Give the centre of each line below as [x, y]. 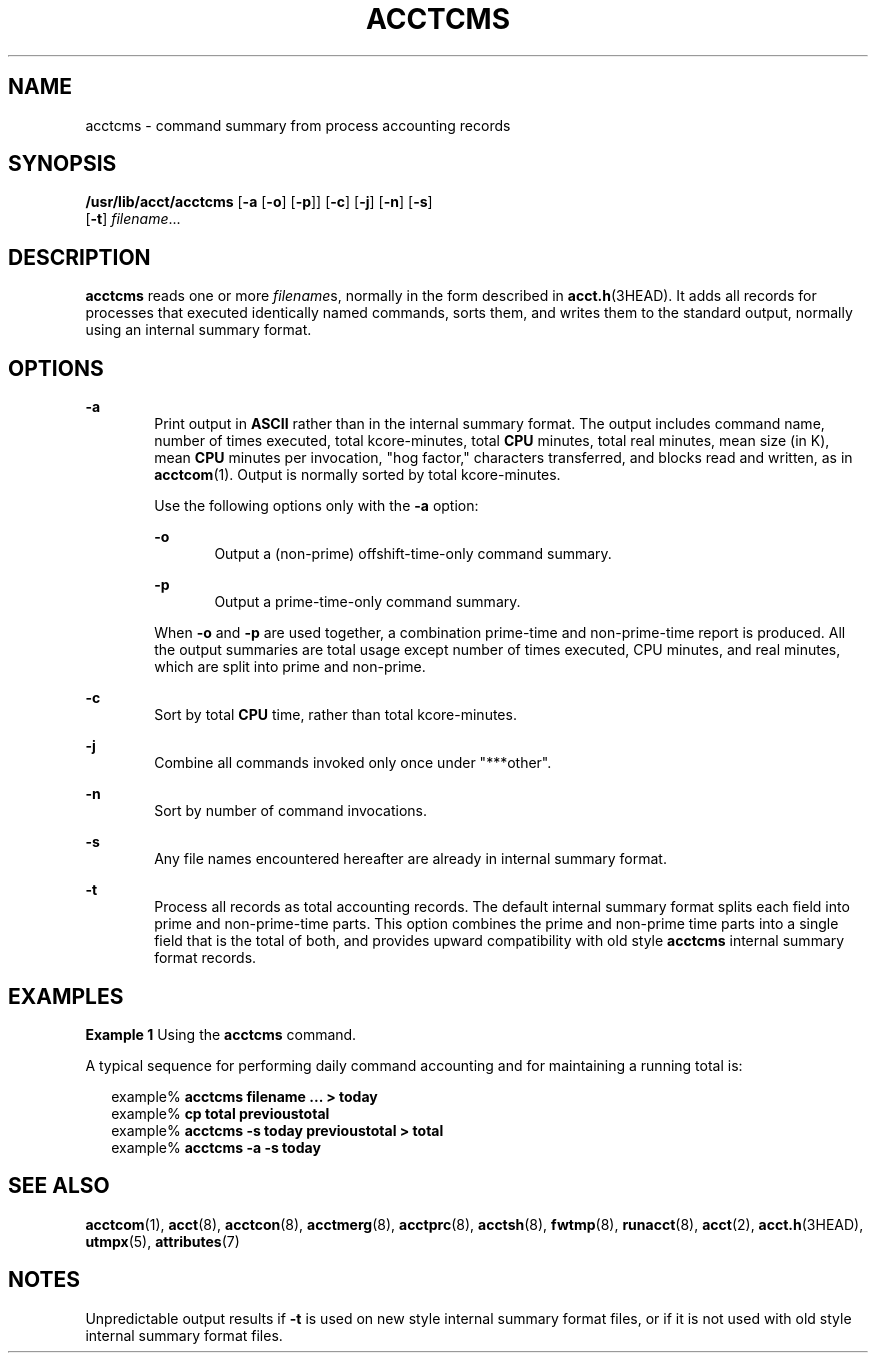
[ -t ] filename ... [133, 219]
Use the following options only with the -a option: [316, 506]
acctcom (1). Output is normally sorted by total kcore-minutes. [357, 475]
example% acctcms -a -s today [216, 1147]
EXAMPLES [66, 996]
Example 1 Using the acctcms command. [221, 1034]
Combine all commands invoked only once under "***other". [353, 763]
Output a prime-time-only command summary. [367, 602]
